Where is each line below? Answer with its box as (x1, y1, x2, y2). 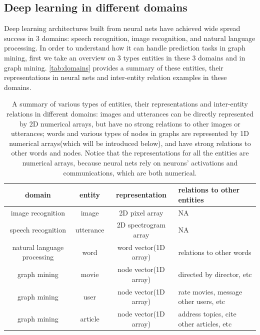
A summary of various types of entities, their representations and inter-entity (11, 98, 248, 109)
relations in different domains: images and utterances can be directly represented (6, 108, 254, 118)
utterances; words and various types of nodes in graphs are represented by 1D (11, 128, 249, 138)
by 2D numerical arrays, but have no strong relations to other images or (19, 118, 240, 128)
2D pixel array (119, 207, 163, 217)
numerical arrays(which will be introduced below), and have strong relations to (9, 137, 251, 148)
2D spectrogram (116, 219, 166, 230)
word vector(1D (117, 241, 165, 252)
